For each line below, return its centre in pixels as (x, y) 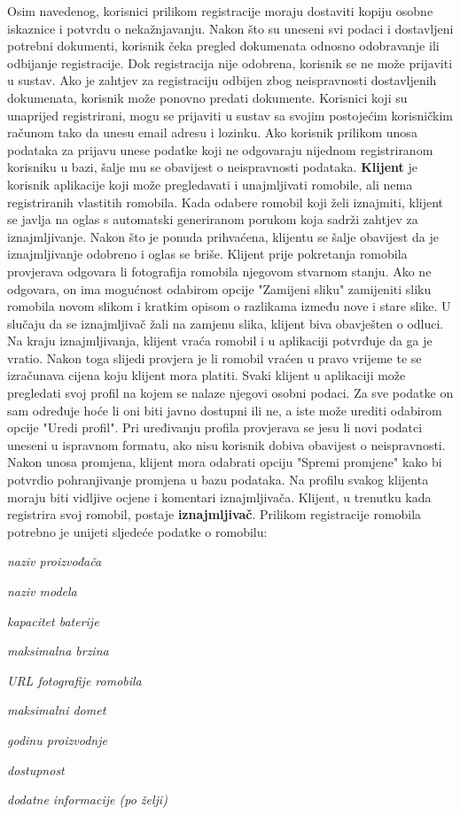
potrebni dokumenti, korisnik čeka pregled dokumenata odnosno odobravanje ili (223, 46)
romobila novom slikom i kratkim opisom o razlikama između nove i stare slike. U (229, 306)
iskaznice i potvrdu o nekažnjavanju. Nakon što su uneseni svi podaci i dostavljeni (230, 28)
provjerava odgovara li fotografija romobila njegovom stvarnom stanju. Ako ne (219, 271)
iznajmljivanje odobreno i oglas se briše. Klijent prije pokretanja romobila (207, 254)
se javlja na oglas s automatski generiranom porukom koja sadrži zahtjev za (213, 219)
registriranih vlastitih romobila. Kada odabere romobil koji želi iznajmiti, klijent (226, 202)
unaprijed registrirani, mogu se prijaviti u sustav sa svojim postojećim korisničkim (230, 115)
